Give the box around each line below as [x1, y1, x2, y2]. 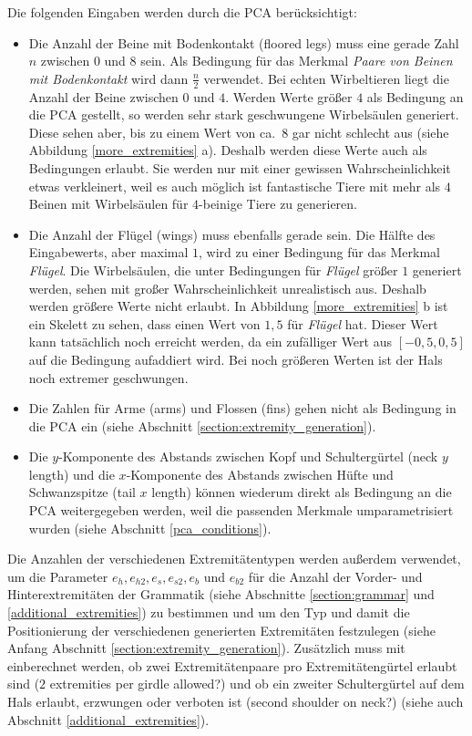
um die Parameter [7, 566, 108, 586]
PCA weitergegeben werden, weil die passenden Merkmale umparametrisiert [28, 501, 454, 520]
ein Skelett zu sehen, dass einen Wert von [28, 314, 261, 333]
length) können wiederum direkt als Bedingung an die [151, 482, 452, 502]
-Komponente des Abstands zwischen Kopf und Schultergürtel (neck [58, 447, 438, 466]
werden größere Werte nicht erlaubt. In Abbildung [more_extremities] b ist [28, 296, 448, 316]
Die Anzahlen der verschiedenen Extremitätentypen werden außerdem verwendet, [7, 549, 461, 568]
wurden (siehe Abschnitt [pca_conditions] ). [28, 518, 272, 537]
